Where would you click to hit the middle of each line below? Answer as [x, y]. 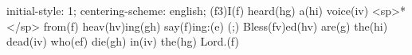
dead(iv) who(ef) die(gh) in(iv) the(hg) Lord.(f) [123, 41]
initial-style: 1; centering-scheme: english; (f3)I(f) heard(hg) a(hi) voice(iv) [188, 10]
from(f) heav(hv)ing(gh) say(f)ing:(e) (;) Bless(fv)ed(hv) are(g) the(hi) [216, 26]
